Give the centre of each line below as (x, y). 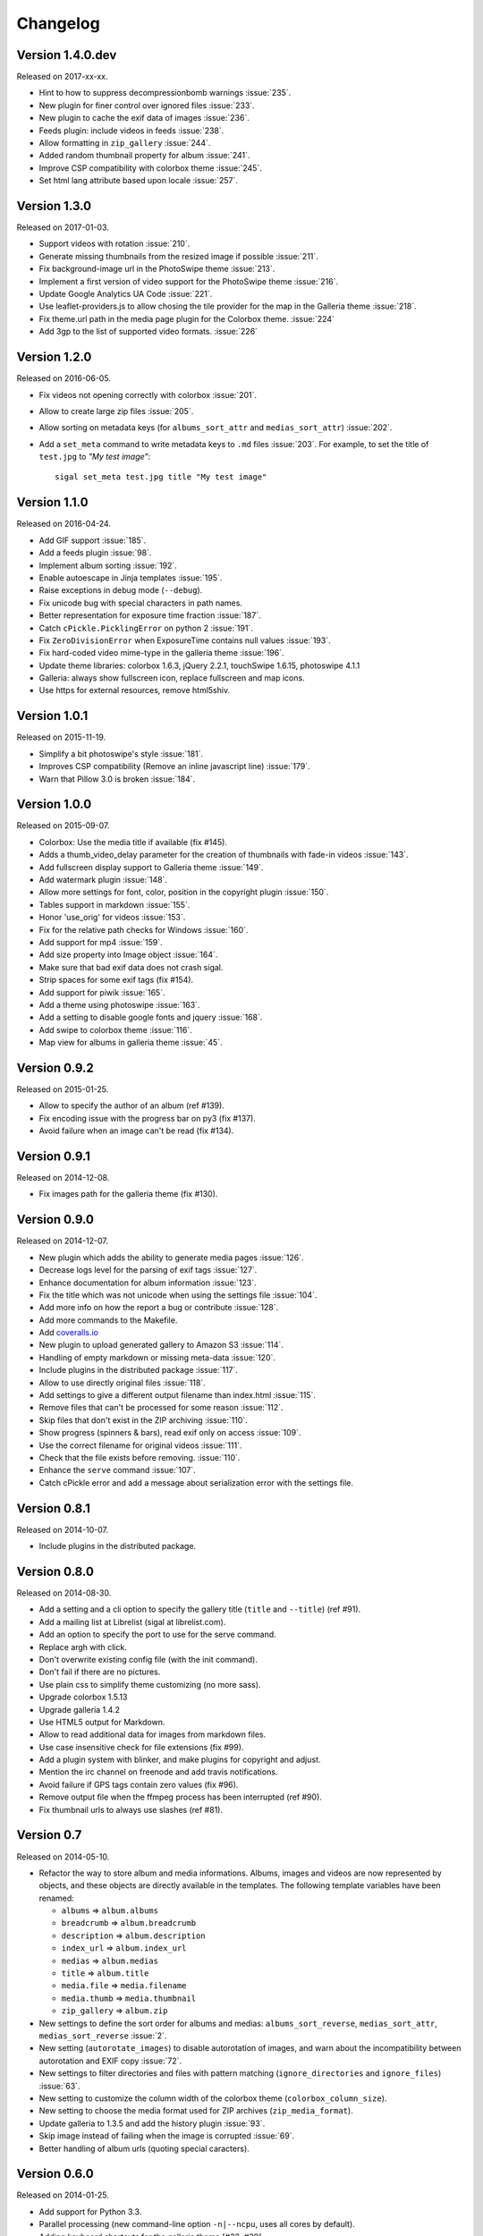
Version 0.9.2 (55, 1067)
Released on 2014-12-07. (63, 1241)
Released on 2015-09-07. (63, 826)
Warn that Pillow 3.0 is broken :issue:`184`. (117, 779)
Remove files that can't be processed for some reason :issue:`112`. (161, 1408)
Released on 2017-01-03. (63, 227)
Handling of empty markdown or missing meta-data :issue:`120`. (157, 1357)
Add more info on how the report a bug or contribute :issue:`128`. (159, 1308)
